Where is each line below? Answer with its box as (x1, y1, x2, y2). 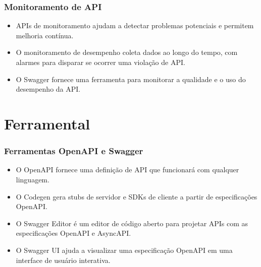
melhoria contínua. (16, 30, 74, 40)
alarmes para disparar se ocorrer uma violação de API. (16, 57, 185, 67)
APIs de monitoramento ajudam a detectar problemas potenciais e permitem (16, 20, 254, 31)
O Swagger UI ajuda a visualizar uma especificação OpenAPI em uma (16, 244, 233, 255)
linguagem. (16, 174, 49, 184)
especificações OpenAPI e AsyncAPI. (16, 228, 131, 238)
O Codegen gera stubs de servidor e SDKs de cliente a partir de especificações (16, 191, 257, 202)
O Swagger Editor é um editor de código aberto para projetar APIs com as (16, 218, 248, 228)
